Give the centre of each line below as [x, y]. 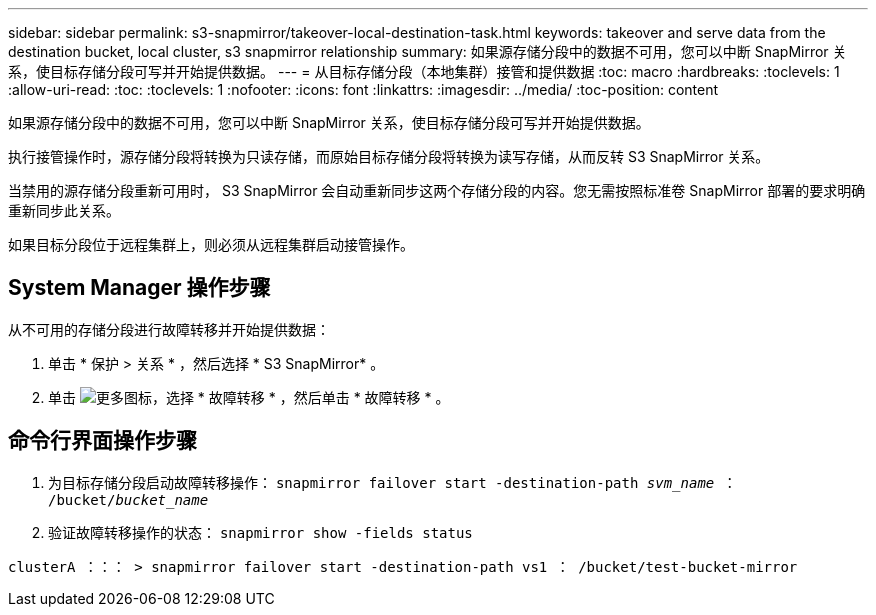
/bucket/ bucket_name [128, 499]
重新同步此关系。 [64, 210]
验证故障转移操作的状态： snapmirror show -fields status [260, 532]
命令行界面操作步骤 [102, 441]
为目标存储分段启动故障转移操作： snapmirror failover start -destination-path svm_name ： [392, 482]
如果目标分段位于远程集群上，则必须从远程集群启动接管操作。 [211, 244]
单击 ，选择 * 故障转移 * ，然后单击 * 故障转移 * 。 [249, 397]
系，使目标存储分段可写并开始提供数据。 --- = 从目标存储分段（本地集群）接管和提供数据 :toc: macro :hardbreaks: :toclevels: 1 [424, 71]
